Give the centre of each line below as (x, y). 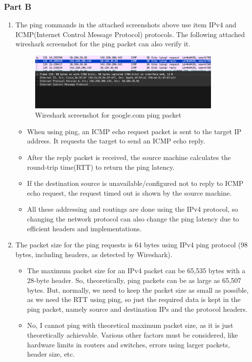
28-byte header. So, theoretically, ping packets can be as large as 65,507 (134, 280)
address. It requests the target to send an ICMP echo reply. (116, 141)
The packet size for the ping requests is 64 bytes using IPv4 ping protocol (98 (131, 245)
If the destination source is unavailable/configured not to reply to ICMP (135, 183)
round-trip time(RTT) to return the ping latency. (101, 167)
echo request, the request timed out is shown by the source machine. (129, 192)
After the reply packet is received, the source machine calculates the (129, 157)
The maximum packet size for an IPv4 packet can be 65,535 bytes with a (136, 271)
